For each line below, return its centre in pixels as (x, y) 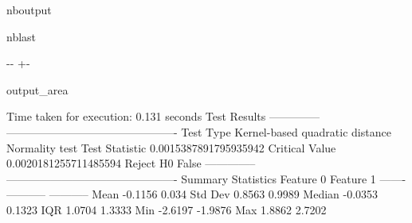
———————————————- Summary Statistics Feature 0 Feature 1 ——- (206, 178)
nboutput (29, 10)
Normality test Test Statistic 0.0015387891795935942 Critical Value (171, 147)
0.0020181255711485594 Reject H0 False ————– (131, 163)
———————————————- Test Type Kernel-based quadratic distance (199, 131)
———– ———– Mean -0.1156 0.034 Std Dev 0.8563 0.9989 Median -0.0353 (192, 194)
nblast (22, 36)
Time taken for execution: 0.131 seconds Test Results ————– (163, 116)
